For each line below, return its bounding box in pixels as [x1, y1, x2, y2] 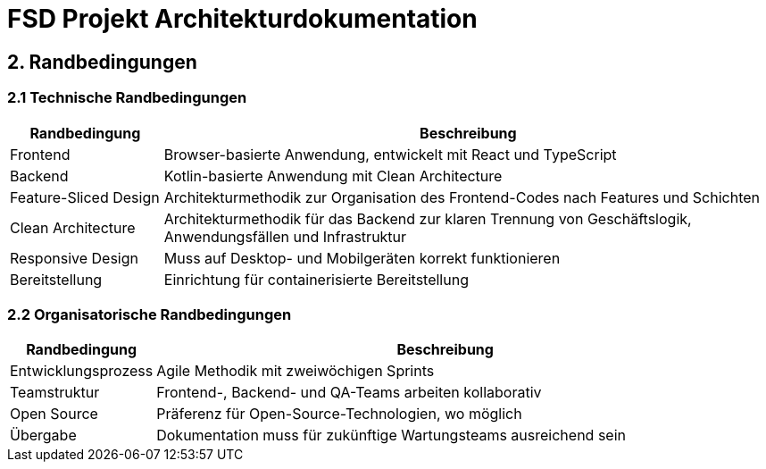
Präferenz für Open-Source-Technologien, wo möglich [156, 405, 522, 423]
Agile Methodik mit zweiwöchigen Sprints [156, 362, 435, 381]
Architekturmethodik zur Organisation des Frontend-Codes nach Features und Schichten [163, 188, 761, 206]
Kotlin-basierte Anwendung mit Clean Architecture [163, 166, 503, 185]
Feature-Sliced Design [10, 188, 160, 206]
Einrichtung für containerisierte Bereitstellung [163, 270, 469, 289]
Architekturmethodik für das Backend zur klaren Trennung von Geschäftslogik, [163, 209, 692, 228]
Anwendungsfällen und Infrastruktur [163, 227, 407, 246]
